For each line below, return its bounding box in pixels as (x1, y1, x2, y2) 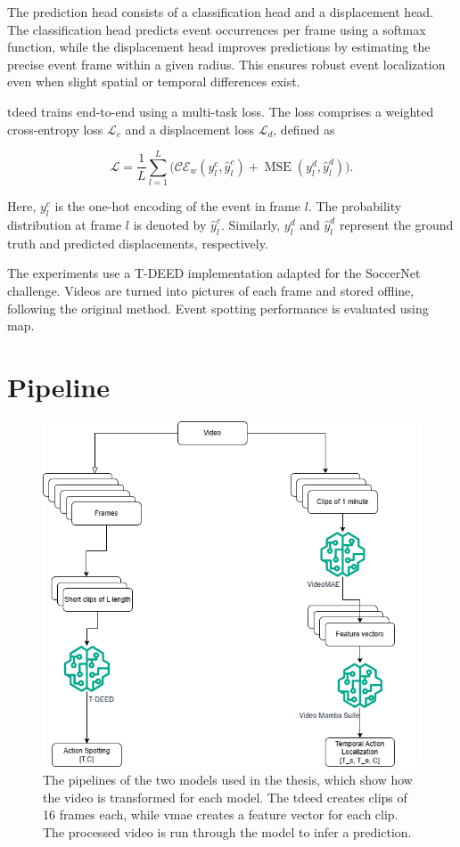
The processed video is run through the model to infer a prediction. (43, 822, 412, 841)
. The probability (308, 197, 402, 216)
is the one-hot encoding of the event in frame (54, 197, 300, 216)
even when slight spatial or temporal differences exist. (7, 72, 300, 91)
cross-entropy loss (7, 119, 103, 138)
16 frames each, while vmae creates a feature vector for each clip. (43, 805, 398, 824)
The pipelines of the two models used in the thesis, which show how (43, 770, 413, 788)
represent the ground (339, 216, 454, 234)
